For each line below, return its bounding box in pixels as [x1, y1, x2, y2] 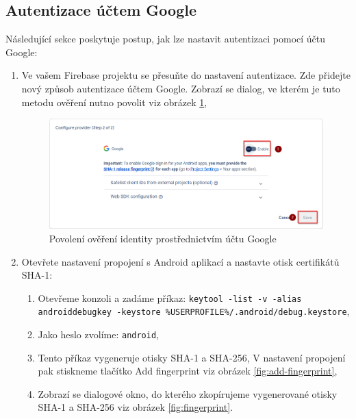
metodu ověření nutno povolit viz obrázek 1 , [21, 94, 207, 109]
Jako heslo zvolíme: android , [38, 327, 159, 342]
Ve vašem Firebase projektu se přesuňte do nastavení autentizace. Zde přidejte [21, 68, 351, 82]
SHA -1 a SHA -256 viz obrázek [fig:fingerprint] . [38, 400, 233, 414]
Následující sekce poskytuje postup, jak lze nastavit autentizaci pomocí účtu [5, 31, 326, 46]
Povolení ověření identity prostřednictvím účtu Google [49, 231, 277, 245]
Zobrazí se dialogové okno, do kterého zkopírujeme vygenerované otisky [38, 386, 338, 401]
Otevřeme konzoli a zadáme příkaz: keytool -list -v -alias [38, 290, 302, 305]
